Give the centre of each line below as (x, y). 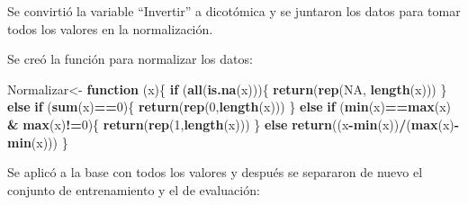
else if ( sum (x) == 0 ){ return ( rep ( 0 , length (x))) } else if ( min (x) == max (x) (229, 107)
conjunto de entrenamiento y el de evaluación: (134, 189)
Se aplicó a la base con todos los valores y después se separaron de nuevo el (215, 172)
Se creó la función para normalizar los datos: (130, 59)
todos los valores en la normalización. (110, 28)
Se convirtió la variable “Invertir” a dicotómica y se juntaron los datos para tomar (234, 11)
